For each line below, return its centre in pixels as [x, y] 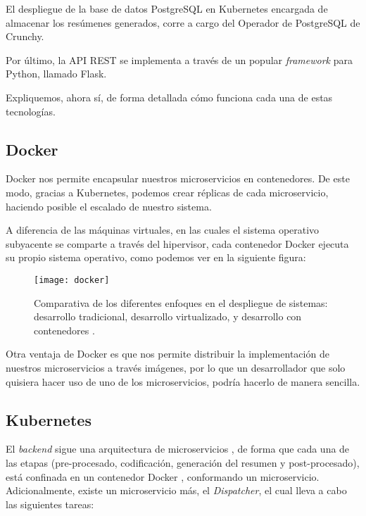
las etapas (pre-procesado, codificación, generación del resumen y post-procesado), [183, 462]
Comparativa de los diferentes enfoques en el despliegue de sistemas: [181, 302]
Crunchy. [25, 36]
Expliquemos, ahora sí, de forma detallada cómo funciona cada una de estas [169, 97]
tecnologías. [31, 111]
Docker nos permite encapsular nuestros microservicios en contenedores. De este [178, 178]
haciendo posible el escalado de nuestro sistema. [109, 206]
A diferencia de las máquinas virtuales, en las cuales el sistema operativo [163, 230]
